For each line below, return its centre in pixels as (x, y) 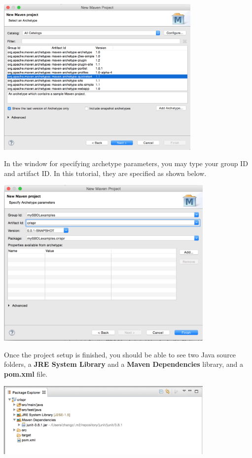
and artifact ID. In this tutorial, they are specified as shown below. (105, 173)
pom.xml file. (26, 374)
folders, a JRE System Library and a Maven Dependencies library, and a (124, 364)
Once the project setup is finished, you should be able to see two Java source (120, 354)
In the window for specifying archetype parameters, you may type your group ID (126, 163)
